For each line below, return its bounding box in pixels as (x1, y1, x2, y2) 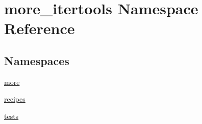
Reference (4, 18, 75, 39)
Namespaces (4, 52, 69, 68)
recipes (4, 94, 26, 104)
